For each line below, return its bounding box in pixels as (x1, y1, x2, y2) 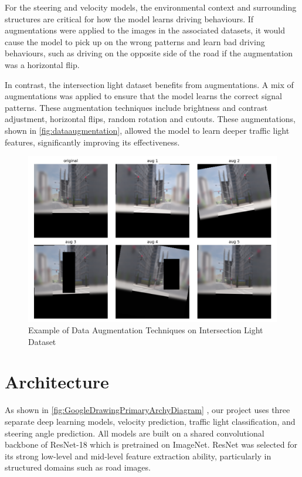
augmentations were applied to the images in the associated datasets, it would (5, 24, 286, 36)
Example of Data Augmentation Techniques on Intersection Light (28, 324, 263, 336)
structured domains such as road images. (5, 461, 151, 473)
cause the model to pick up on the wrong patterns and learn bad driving (5, 35, 265, 48)
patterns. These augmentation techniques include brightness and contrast (5, 101, 268, 113)
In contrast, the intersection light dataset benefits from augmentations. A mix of (5, 78, 294, 90)
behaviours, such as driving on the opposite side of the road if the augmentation (5, 47, 293, 59)
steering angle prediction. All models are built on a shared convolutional (5, 427, 264, 439)
